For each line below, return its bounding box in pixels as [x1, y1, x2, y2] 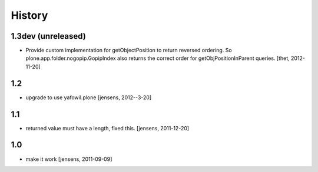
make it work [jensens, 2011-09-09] [25, 156, 112, 163]
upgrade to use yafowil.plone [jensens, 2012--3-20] [25, 94, 152, 101]
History [11, 9, 48, 22]
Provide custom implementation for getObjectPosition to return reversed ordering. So [25, 47, 232, 54]
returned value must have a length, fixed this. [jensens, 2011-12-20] [25, 124, 190, 131]
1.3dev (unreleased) [11, 31, 87, 41]
